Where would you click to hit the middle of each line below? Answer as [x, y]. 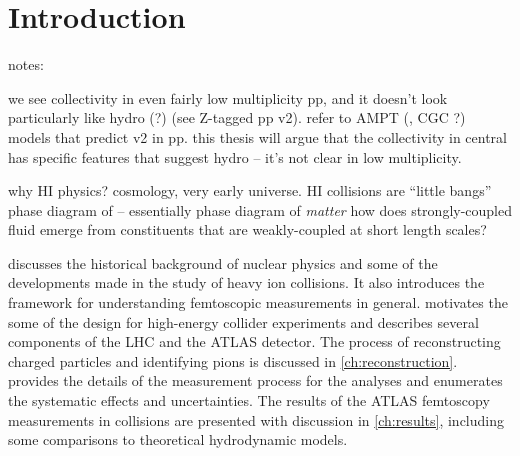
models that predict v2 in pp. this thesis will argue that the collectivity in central [257, 136]
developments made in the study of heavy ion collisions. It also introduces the [246, 282]
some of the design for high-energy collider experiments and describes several [243, 321]
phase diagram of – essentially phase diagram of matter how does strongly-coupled [260, 209]
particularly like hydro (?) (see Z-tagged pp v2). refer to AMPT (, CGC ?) [237, 117]
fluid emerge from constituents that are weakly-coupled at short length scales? [247, 229]
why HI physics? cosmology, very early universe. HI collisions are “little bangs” [250, 190]
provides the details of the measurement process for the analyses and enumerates [255, 380]
